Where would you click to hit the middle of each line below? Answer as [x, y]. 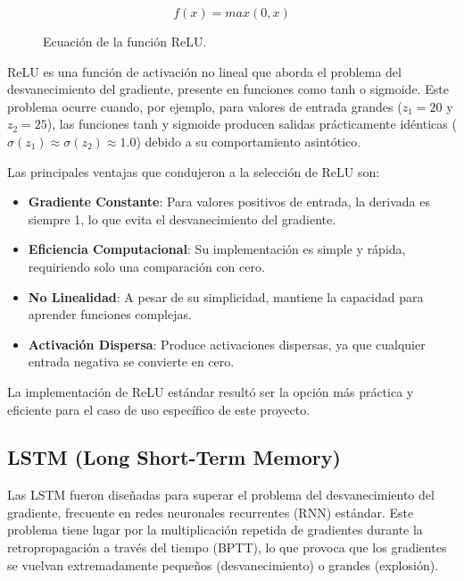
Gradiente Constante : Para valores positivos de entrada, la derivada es [229, 202]
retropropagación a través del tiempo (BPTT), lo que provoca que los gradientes [227, 547]
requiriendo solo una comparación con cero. [146, 266]
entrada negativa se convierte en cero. [131, 362]
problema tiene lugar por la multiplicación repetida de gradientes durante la [215, 530]
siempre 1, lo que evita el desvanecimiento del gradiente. [182, 219]
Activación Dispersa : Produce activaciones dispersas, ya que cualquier [227, 344]
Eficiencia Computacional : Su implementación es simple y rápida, [217, 249]
